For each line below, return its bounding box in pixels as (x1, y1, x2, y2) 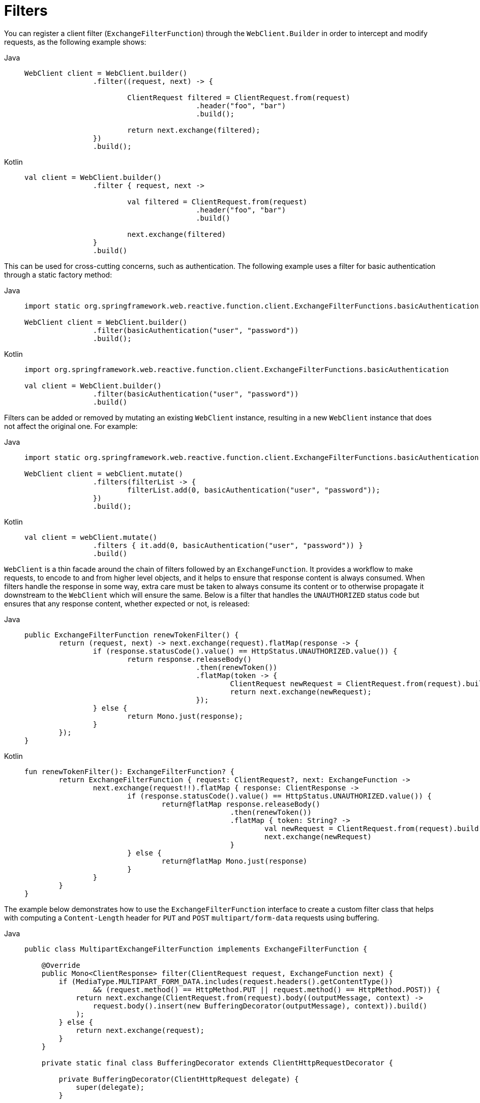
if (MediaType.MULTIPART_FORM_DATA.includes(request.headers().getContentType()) (58, 977, 393, 986)
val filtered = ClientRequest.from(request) (127, 197, 308, 206)
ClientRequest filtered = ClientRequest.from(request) (127, 93, 350, 102)
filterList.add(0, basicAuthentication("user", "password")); (127, 485, 380, 494)
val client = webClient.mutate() (24, 533, 158, 541)
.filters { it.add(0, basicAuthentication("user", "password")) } (93, 541, 363, 549)
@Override (41, 961, 80, 969)
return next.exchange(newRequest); (230, 687, 372, 696)
